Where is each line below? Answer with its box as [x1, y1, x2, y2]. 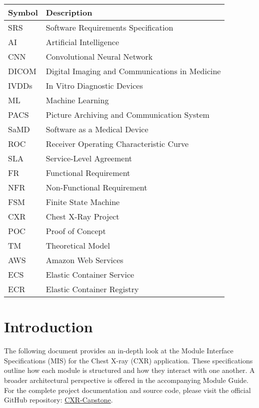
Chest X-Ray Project [45, 211, 119, 222]
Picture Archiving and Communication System [45, 109, 209, 120]
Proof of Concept [45, 225, 106, 237]
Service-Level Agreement [45, 152, 132, 164]
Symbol [8, 7, 38, 18]
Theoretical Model [45, 240, 110, 251]
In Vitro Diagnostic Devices [45, 80, 143, 91]
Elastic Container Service [45, 269, 134, 280]
